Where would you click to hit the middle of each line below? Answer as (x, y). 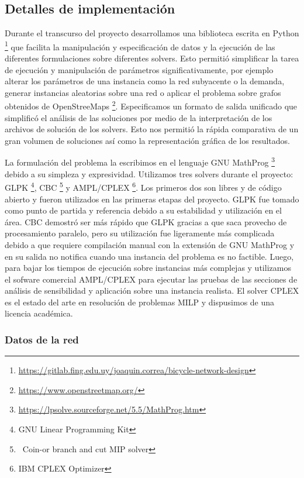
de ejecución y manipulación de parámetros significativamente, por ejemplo (139, 69)
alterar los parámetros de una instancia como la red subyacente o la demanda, (145, 81)
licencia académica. (39, 313)
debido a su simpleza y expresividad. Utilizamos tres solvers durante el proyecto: (149, 173)
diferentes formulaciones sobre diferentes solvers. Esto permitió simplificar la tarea (152, 58)
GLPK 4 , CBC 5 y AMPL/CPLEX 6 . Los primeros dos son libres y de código (143, 186)
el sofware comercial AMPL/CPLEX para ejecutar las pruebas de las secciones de (151, 279)
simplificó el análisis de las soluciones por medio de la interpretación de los (139, 117)
